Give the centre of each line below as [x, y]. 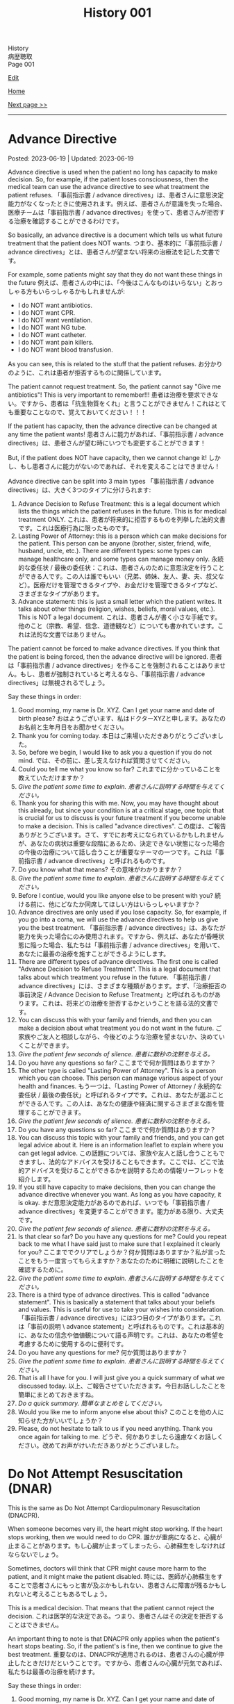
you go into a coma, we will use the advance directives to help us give [118, 919]
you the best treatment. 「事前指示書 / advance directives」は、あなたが [122, 928]
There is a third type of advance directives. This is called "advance [114, 1295]
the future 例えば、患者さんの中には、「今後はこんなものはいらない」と [109, 283]
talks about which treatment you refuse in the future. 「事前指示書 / [114, 977]
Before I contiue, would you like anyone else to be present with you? [116, 896]
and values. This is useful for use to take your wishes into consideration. [121, 1310]
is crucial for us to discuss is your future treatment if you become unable [122, 818]
